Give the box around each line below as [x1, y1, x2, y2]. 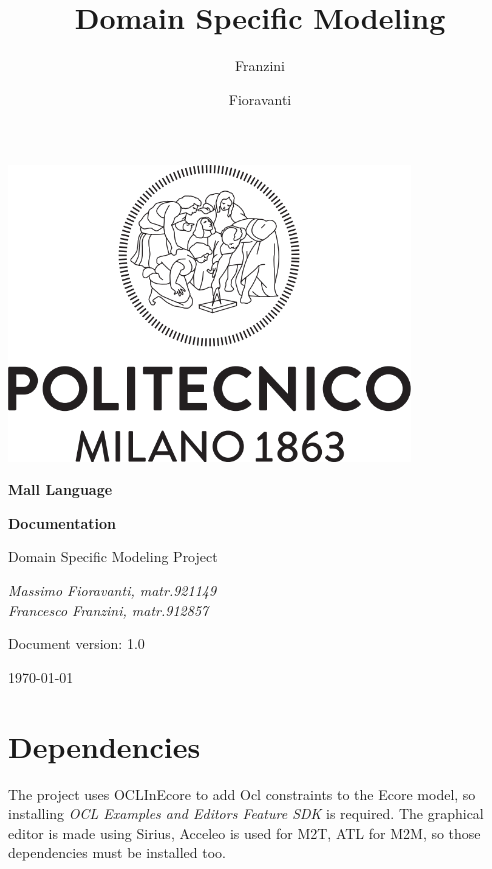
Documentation [8, 512, 117, 533]
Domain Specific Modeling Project [8, 546, 218, 567]
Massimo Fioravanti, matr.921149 [8, 580, 217, 600]
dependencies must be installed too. [8, 842, 227, 863]
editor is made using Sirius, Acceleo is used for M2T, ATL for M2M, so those [8, 822, 481, 843]
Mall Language [8, 479, 113, 500]
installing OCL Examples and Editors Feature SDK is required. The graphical [8, 803, 484, 824]
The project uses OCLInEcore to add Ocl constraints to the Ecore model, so [8, 783, 476, 804]
